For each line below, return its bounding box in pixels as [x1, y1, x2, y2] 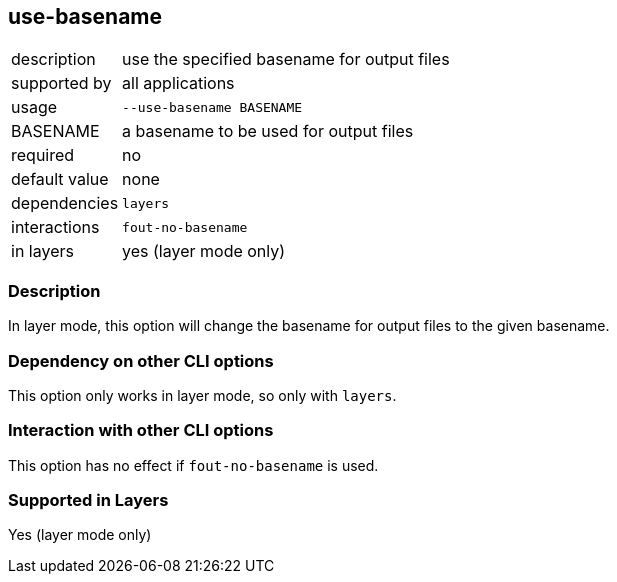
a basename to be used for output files [122, 121, 414, 142]
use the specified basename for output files [122, 49, 450, 70]
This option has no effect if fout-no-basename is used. [8, 456, 379, 474]
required [11, 145, 75, 166]
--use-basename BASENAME [122, 99, 303, 115]
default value [11, 169, 109, 190]
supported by [11, 73, 112, 94]
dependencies [11, 193, 119, 214]
